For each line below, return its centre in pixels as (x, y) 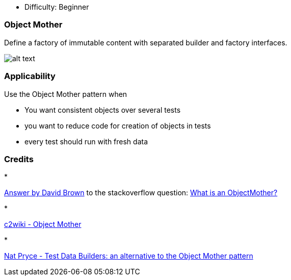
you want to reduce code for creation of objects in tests (118, 125)
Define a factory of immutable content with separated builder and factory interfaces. (146, 42)
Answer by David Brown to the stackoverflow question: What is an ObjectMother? (141, 193)
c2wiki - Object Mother (43, 224)
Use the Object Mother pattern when (66, 94)
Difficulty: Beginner (57, 7)
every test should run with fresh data (86, 141)
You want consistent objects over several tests (103, 110)
